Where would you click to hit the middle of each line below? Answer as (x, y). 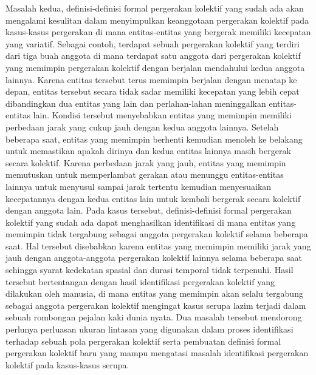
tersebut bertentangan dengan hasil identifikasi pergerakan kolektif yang (140, 281)
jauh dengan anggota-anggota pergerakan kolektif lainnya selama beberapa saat (154, 258)
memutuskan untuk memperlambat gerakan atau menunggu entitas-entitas (145, 174)
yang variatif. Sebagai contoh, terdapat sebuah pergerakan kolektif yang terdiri (153, 43)
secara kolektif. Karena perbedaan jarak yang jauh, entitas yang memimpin (146, 162)
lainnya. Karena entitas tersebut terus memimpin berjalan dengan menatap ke (151, 79)
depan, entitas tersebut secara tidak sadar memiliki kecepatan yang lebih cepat (153, 91)
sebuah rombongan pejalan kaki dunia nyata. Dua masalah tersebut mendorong (154, 317)
